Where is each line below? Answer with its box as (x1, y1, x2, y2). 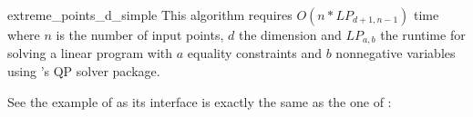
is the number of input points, (56, 25, 224, 44)
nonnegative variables (335, 44, 456, 63)
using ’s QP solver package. (7, 62, 160, 81)
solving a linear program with (7, 44, 173, 63)
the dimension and (238, 25, 342, 44)
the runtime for (380, 25, 466, 44)
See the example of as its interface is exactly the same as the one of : (7, 92, 392, 111)
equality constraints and (187, 44, 322, 63)
